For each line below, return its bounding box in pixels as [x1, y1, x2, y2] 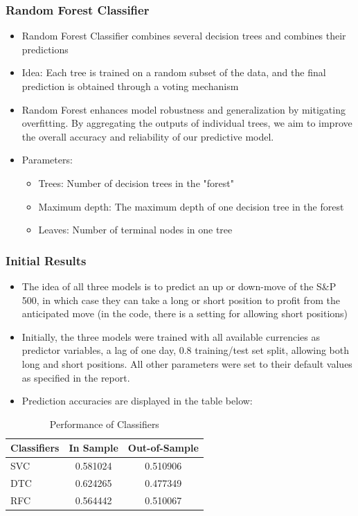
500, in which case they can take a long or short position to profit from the [21, 292, 341, 307]
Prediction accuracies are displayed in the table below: [21, 393, 253, 408]
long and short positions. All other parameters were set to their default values [21, 356, 352, 371]
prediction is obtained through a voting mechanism [21, 79, 239, 93]
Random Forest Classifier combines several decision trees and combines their [21, 28, 346, 43]
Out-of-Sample [127, 441, 199, 455]
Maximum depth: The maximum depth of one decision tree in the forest [38, 199, 344, 213]
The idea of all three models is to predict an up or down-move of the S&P [21, 278, 337, 293]
